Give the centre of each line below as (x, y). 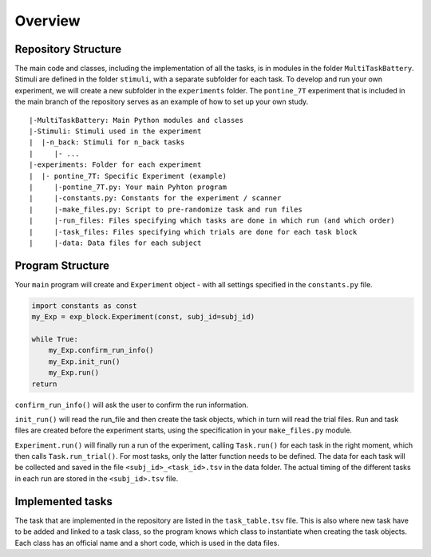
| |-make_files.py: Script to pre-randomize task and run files (166, 209)
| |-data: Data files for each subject (115, 243)
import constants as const (84, 306)
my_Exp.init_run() (84, 361)
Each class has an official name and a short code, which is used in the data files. (147, 543)
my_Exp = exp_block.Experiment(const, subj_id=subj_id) (143, 317)
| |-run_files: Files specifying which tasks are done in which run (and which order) (212, 221)
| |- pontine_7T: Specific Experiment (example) (128, 176)
